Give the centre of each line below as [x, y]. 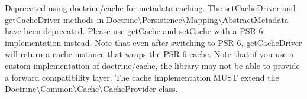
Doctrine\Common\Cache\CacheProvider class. [91, 89]
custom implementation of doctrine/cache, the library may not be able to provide [152, 65]
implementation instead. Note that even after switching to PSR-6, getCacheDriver [153, 42]
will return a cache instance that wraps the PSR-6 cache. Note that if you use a [149, 54]
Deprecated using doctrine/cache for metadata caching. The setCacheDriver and [150, 8]
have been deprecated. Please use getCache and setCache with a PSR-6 [134, 31]
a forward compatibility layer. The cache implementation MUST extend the [142, 77]
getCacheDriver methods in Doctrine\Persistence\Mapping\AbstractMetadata [147, 19]
